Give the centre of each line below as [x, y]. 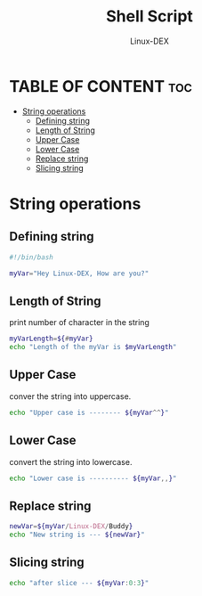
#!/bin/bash [31, 257]
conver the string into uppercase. [70, 396]
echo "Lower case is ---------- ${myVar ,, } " [93, 478]
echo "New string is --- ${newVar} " [77, 535]
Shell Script [149, 16]
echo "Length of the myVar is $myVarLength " [93, 347]
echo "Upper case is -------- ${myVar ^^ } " [89, 412]
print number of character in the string [79, 322]
